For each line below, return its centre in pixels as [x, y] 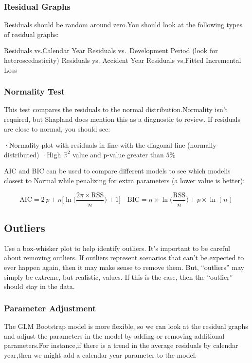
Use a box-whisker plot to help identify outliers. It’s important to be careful [117, 248]
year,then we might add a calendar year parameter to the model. [100, 354]
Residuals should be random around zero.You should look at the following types [123, 25]
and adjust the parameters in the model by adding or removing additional [114, 335]
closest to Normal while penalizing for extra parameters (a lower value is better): [125, 180]
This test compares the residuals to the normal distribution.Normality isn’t [116, 109]
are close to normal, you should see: [57, 128]
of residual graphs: [31, 34]
